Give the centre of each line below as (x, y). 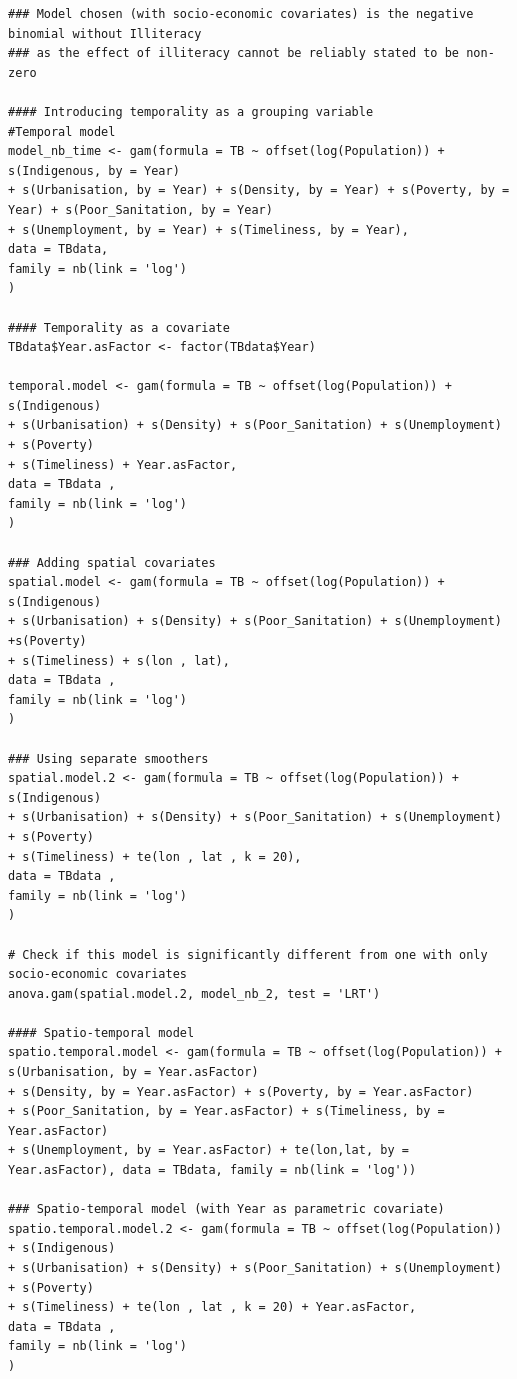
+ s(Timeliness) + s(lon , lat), (119, 660)
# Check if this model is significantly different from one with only (248, 954)
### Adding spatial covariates (112, 562)
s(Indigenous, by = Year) (94, 170)
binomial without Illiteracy (105, 33)
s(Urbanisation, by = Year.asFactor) (133, 1072)
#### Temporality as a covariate (119, 327)
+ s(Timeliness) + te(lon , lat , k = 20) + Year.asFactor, (212, 1307)
